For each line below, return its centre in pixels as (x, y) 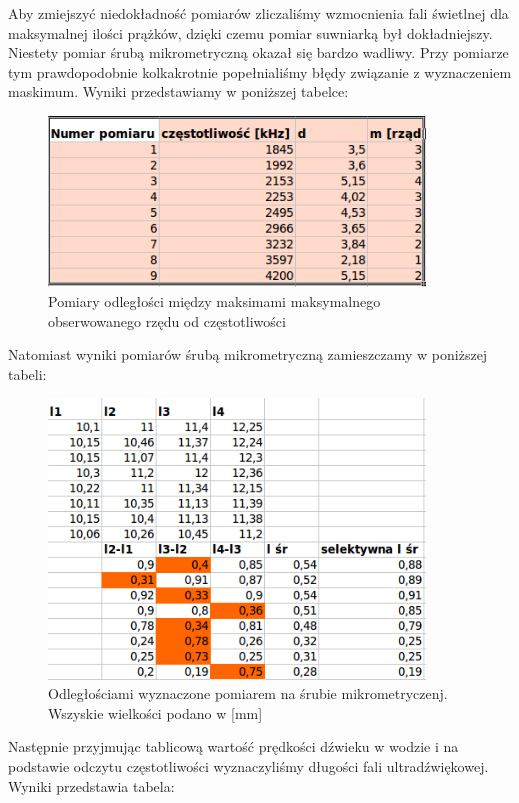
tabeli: (27, 373)
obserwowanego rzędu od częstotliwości (167, 320)
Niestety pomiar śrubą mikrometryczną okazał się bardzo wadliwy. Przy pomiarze (258, 52)
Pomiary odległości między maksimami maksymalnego (214, 300)
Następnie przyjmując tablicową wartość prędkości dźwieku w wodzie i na (233, 746)
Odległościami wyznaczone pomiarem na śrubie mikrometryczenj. (248, 693)
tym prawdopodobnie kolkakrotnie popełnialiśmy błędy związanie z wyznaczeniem (260, 71)
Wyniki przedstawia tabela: (91, 785)
